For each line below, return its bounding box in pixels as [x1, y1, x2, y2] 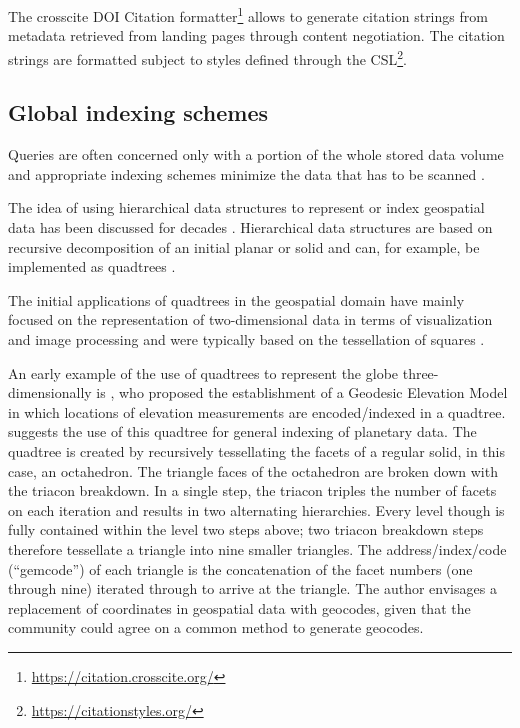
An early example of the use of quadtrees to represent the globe [8, 362, 399, 383]
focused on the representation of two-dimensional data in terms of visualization [8, 309, 493, 330]
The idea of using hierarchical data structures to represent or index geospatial [8, 197, 485, 218]
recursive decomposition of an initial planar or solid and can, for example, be [8, 236, 480, 257]
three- [402, 362, 439, 383]
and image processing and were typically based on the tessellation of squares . [8, 329, 485, 350]
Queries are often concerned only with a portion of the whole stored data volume [8, 144, 504, 165]
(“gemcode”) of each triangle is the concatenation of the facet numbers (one [8, 558, 473, 579]
